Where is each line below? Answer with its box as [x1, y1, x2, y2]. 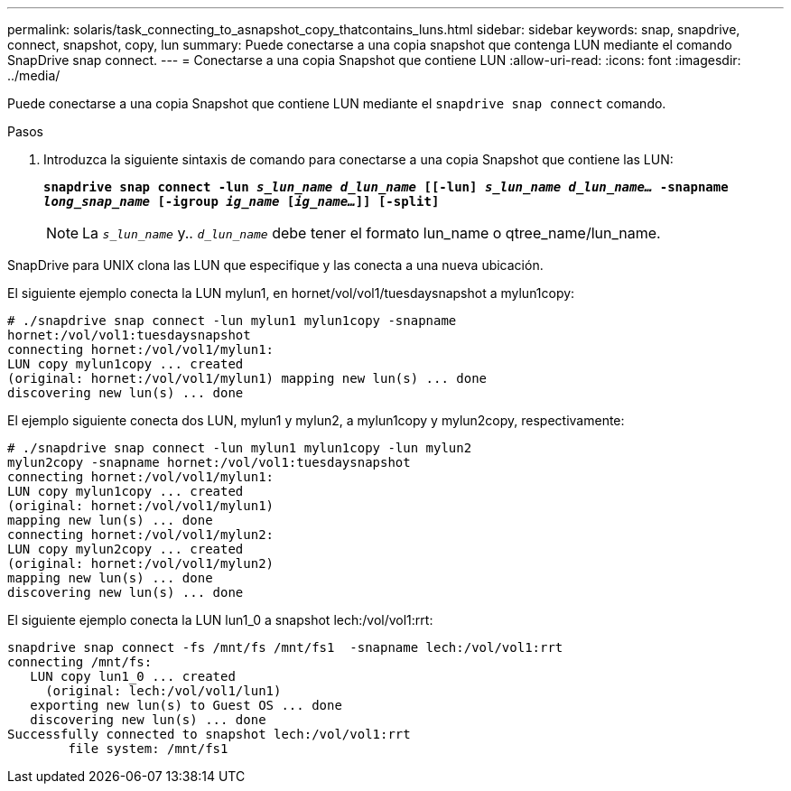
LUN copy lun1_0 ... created [30, 669, 236, 684]
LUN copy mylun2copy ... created [7, 542, 244, 556]
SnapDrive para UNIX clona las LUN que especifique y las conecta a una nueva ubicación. [7, 257, 544, 273]
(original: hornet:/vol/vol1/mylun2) [7, 556, 275, 571]
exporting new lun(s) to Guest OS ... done [30, 698, 342, 712]
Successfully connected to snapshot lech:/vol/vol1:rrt [7, 727, 411, 741]
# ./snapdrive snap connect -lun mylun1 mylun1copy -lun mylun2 [7, 441, 472, 455]
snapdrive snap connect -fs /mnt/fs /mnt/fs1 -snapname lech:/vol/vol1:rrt [7, 640, 563, 655]
